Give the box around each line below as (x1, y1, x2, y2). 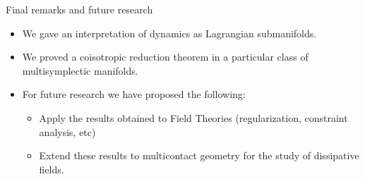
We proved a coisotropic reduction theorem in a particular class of (22, 49, 309, 64)
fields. (39, 161, 64, 176)
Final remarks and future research (6, 2, 153, 16)
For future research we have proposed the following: (22, 87, 246, 101)
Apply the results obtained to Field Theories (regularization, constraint (39, 110, 348, 125)
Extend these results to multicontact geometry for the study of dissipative (39, 148, 359, 163)
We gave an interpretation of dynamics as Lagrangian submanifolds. (22, 25, 317, 40)
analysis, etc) (39, 124, 96, 139)
